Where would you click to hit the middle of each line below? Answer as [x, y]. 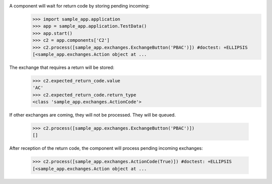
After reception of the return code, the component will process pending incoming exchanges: [106, 148]
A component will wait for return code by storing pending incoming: [79, 6]
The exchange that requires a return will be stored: [62, 67]
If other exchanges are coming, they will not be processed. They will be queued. [92, 115]
